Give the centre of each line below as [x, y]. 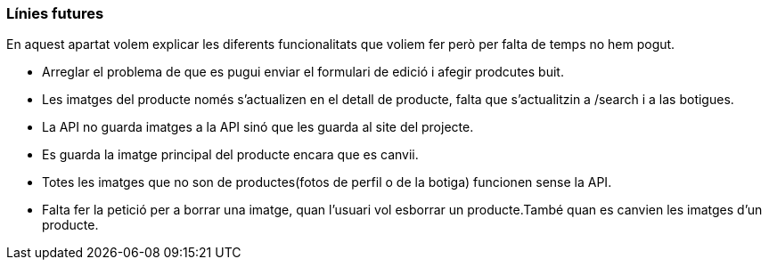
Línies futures [55, 13]
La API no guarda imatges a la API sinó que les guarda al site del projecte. [258, 127]
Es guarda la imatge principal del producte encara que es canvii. [230, 155]
